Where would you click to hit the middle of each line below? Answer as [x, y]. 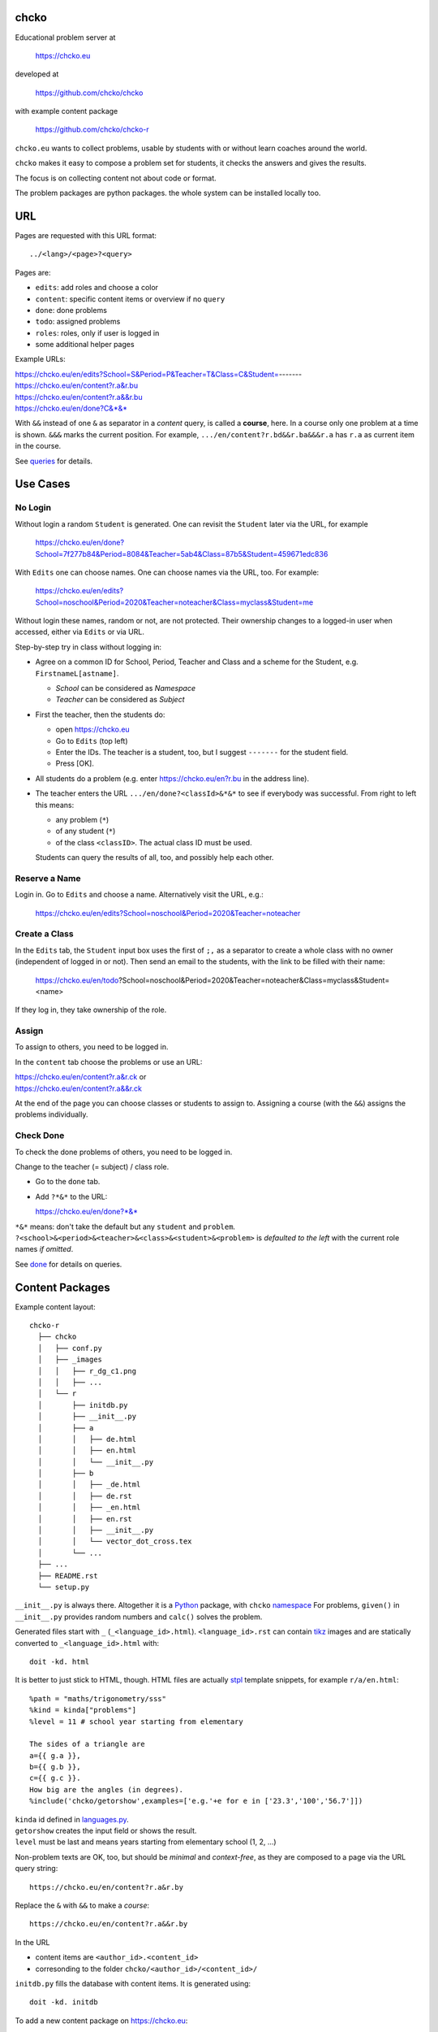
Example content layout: [56, 1307]
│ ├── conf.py [70, 1348]
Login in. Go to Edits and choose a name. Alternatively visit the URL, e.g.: [139, 895]
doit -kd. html [60, 1661]
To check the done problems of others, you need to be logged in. [124, 1152]
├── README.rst [68, 1576]
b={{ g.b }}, [55, 1767]
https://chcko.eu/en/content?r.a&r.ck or [81, 1077]
